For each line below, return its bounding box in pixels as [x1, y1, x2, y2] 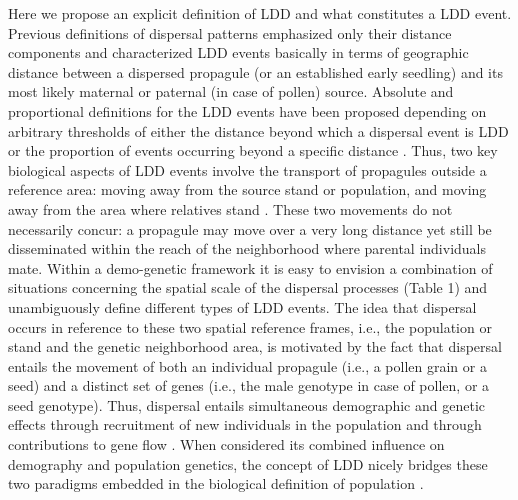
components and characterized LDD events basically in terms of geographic [8, 42, 469, 63]
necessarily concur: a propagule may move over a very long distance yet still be [8, 218, 492, 239]
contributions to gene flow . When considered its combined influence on [8, 434, 445, 455]
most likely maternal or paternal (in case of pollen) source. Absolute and [8, 81, 454, 102]
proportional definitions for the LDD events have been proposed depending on [8, 100, 487, 121]
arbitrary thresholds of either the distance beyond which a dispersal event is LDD [8, 120, 509, 141]
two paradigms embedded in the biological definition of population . [8, 473, 424, 494]
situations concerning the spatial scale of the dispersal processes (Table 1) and [8, 277, 488, 298]
